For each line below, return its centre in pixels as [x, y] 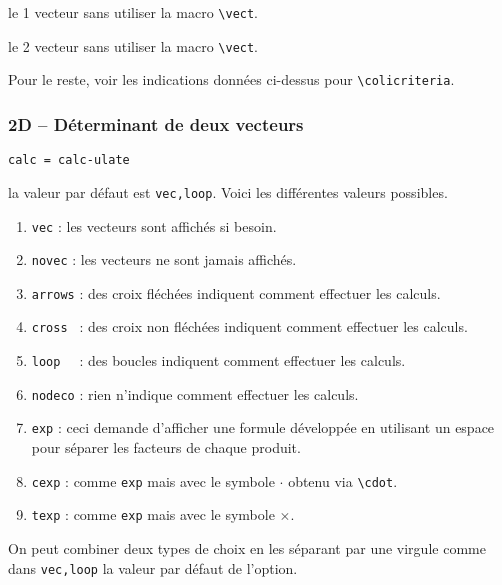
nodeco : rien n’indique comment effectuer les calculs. [195, 393]
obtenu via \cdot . [343, 480]
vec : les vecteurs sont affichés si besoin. [154, 225]
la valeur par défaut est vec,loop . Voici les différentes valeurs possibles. [228, 191]
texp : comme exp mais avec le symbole [153, 514]
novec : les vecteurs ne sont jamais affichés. [164, 259]
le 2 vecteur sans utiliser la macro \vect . [133, 45]
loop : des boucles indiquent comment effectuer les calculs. [218, 360]
